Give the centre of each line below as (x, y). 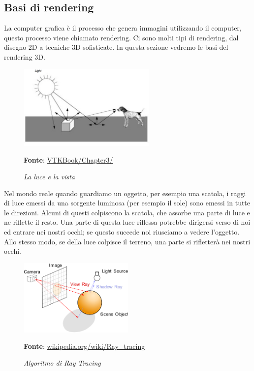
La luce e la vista (49, 177)
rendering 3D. (25, 56)
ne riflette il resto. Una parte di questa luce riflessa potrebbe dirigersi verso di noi (127, 222)
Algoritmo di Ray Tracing (62, 362)
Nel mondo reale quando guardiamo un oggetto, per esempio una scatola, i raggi (125, 193)
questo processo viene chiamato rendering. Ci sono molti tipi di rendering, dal (121, 37)
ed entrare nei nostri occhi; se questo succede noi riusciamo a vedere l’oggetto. (122, 231)
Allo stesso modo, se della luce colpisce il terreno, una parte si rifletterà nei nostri (127, 241)
